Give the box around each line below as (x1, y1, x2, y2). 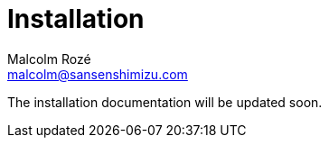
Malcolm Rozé (7, 50, 91, 67)
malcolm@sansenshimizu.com (7, 66, 188, 82)
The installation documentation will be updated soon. (7, 94, 323, 110)
